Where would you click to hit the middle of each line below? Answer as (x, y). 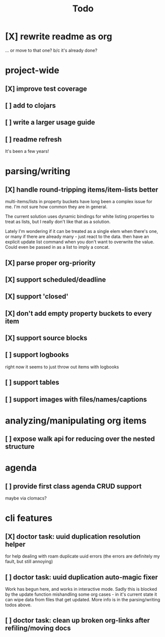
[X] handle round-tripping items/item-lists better (82, 189)
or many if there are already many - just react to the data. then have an (77, 237)
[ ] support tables (32, 383)
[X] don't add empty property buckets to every (79, 313)
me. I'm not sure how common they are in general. (56, 207)
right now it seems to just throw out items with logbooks (62, 367)
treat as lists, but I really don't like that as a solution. (58, 222)
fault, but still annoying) (29, 562)
